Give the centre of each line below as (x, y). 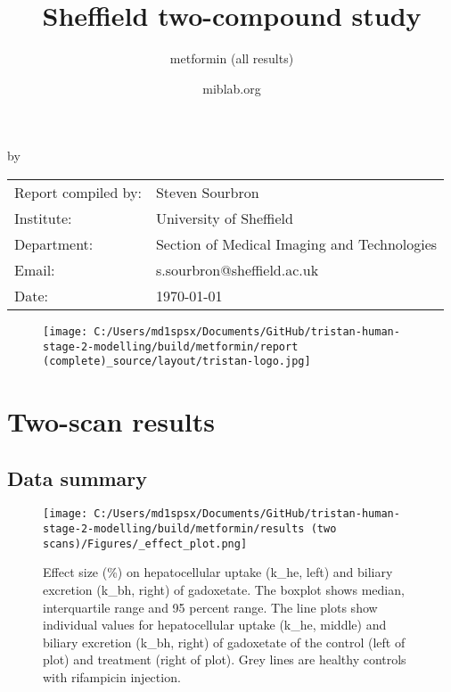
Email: (35, 269)
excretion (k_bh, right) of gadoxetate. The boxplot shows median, (224, 590)
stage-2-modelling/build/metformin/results (174, 529)
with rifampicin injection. (112, 676)
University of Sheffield (224, 218)
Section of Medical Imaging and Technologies (296, 243)
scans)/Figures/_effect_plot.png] (145, 544)
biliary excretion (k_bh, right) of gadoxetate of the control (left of (224, 642)
